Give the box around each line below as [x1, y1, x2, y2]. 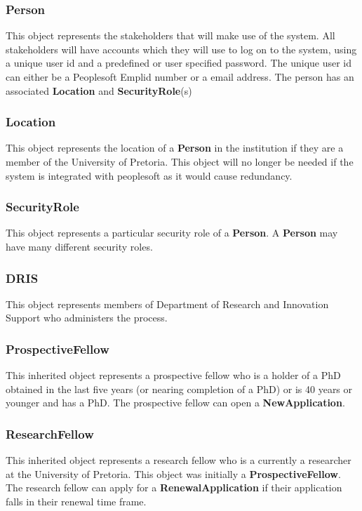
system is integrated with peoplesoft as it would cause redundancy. [6, 168, 293, 182]
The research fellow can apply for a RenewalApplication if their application [6, 480, 342, 495]
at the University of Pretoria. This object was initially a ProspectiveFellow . [6, 466, 341, 481]
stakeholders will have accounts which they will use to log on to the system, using [6, 41, 357, 56]
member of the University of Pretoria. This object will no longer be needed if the [6, 154, 354, 168]
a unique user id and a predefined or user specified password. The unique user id [6, 55, 352, 70]
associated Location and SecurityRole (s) [6, 83, 192, 98]
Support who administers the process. [6, 310, 168, 325]
